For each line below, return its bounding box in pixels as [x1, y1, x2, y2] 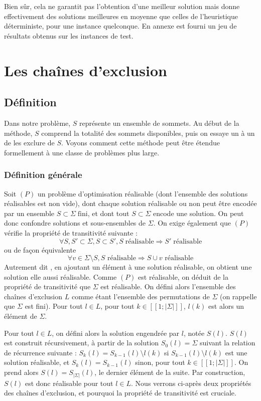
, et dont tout [87, 208, 129, 218]
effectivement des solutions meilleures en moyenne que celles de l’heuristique [4, 11, 238, 21]
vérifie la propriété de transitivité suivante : [4, 227, 138, 238]
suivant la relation [199, 337, 255, 348]
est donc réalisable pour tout [25, 377, 113, 388]
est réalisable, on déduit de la [138, 271, 228, 282]
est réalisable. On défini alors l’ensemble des [100, 281, 236, 292]
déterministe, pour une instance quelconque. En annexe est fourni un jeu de [4, 21, 237, 31]
